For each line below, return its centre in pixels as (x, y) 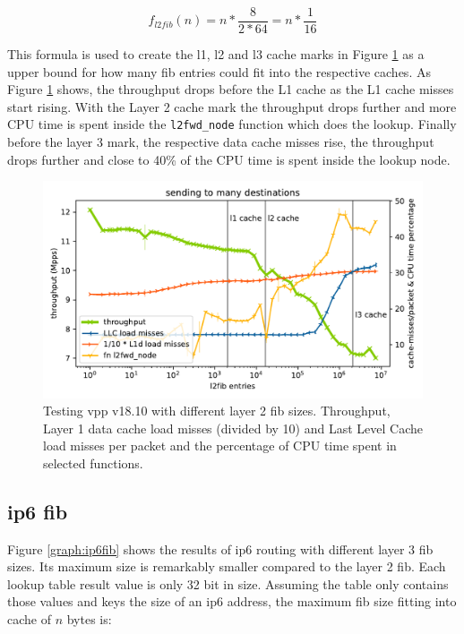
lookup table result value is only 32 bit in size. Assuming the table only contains (228, 583)
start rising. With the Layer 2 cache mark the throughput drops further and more (232, 106)
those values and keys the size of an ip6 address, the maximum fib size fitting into (232, 601)
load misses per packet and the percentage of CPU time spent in (220, 446)
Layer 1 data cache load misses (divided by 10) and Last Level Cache (233, 428)
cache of (29, 619)
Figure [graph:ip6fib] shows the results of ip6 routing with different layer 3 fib (220, 548)
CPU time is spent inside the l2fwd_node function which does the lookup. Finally (232, 124)
